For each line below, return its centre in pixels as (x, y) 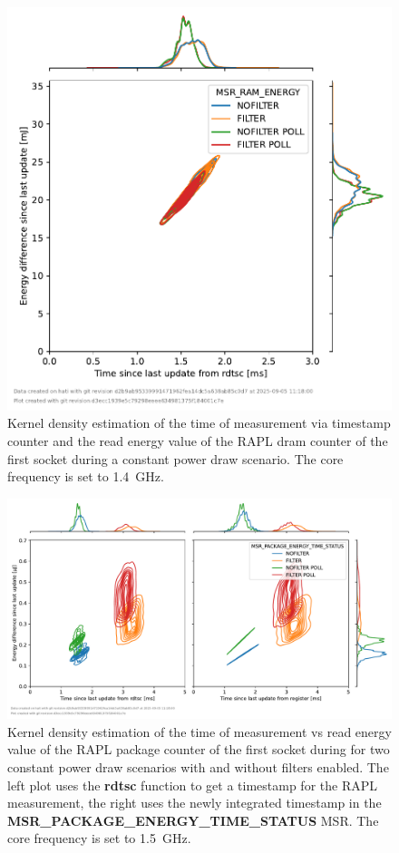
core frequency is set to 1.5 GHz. (99, 838)
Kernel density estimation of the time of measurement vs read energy (199, 731)
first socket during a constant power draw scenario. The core (175, 458)
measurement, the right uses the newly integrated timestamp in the (195, 803)
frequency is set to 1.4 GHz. (86, 476)
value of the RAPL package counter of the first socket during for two (199, 749)
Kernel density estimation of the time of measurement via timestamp (199, 423)
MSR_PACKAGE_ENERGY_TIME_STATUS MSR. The (193, 820)
